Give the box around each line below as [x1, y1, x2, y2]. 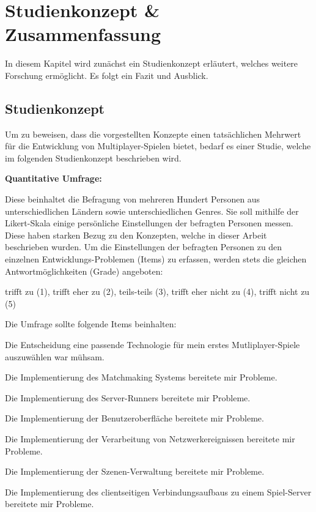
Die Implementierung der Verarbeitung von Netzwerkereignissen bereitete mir [5, 432, 295, 445]
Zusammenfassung [5, 21, 161, 46]
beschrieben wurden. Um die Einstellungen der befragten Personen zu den [5, 240, 282, 253]
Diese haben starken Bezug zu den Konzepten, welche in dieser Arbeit [5, 228, 267, 241]
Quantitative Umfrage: [5, 172, 102, 185]
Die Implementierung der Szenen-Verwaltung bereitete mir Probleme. [5, 465, 265, 478]
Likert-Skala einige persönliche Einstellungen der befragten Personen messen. [5, 217, 293, 229]
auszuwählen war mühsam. [5, 350, 105, 363]
